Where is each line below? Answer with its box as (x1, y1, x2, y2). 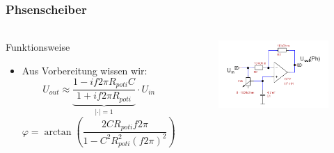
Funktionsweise (6, 40, 70, 54)
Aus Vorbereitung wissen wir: (22, 63, 148, 78)
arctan (44, 127, 72, 137)
